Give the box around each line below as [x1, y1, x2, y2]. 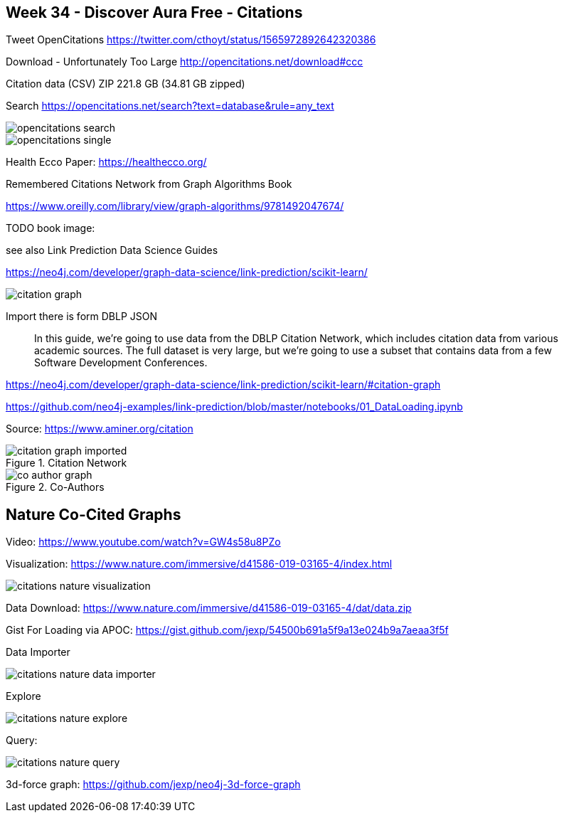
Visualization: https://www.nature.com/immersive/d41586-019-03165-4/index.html [6, 558, 393, 570]
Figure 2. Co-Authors [6, 481, 105, 494]
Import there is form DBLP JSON [6, 310, 158, 323]
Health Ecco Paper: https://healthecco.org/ [6, 156, 207, 169]
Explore [6, 690, 41, 703]
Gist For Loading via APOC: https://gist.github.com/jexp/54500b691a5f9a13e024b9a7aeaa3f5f [6, 624, 449, 637]
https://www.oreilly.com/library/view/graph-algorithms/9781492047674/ [6, 200, 344, 213]
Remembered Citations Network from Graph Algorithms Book [6, 178, 292, 191]
